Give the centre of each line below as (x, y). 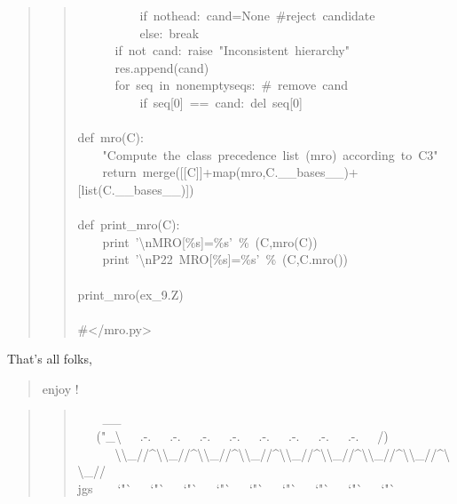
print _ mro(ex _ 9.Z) (130, 294)
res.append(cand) (162, 67)
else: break (169, 32)
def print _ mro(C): (129, 224)
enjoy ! (60, 388)
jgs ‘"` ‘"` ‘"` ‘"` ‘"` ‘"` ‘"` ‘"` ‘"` (236, 488)
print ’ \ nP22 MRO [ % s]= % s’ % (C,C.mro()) (225, 259)
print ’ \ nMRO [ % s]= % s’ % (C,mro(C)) (210, 241)
